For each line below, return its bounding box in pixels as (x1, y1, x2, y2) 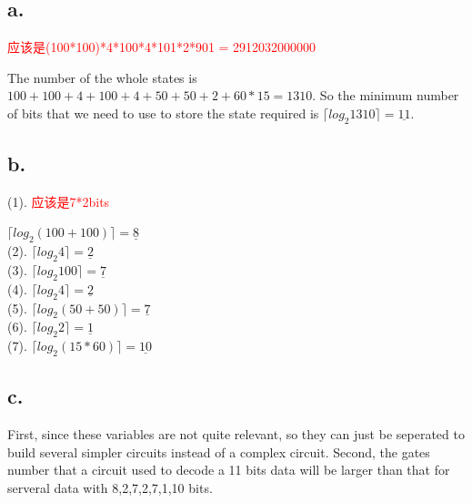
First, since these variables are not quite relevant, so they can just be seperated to (7, 425, 465, 444)
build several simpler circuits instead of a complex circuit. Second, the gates (7, 442, 430, 461)
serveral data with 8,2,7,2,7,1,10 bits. (7, 477, 213, 497)
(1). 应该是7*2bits (7, 191, 110, 210)
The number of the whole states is (7, 67, 197, 87)
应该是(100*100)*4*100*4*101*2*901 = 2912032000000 (7, 37, 316, 56)
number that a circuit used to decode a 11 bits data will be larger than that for (7, 460, 450, 479)
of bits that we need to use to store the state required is (7, 103, 319, 122)
